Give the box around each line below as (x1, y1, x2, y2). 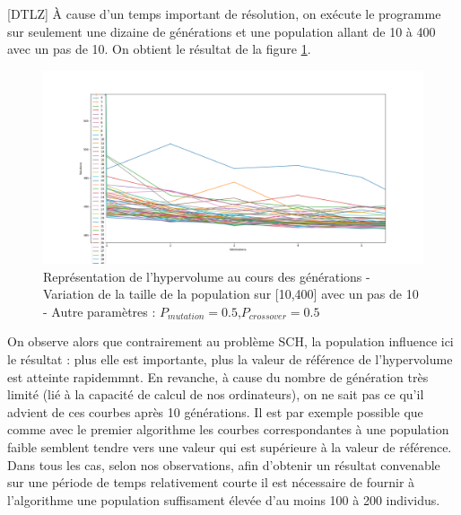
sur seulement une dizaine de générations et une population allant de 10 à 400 (7, 22, 436, 40)
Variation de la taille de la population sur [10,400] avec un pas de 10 (43, 284, 419, 303)
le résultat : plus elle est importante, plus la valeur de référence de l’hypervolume (7, 350, 453, 369)
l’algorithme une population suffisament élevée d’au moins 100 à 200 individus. (7, 490, 440, 509)
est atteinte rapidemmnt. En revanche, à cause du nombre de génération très (7, 367, 429, 386)
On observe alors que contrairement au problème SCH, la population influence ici (7, 332, 454, 351)
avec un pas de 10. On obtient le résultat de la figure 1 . (7, 39, 311, 58)
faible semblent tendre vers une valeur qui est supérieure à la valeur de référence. (7, 438, 452, 457)
